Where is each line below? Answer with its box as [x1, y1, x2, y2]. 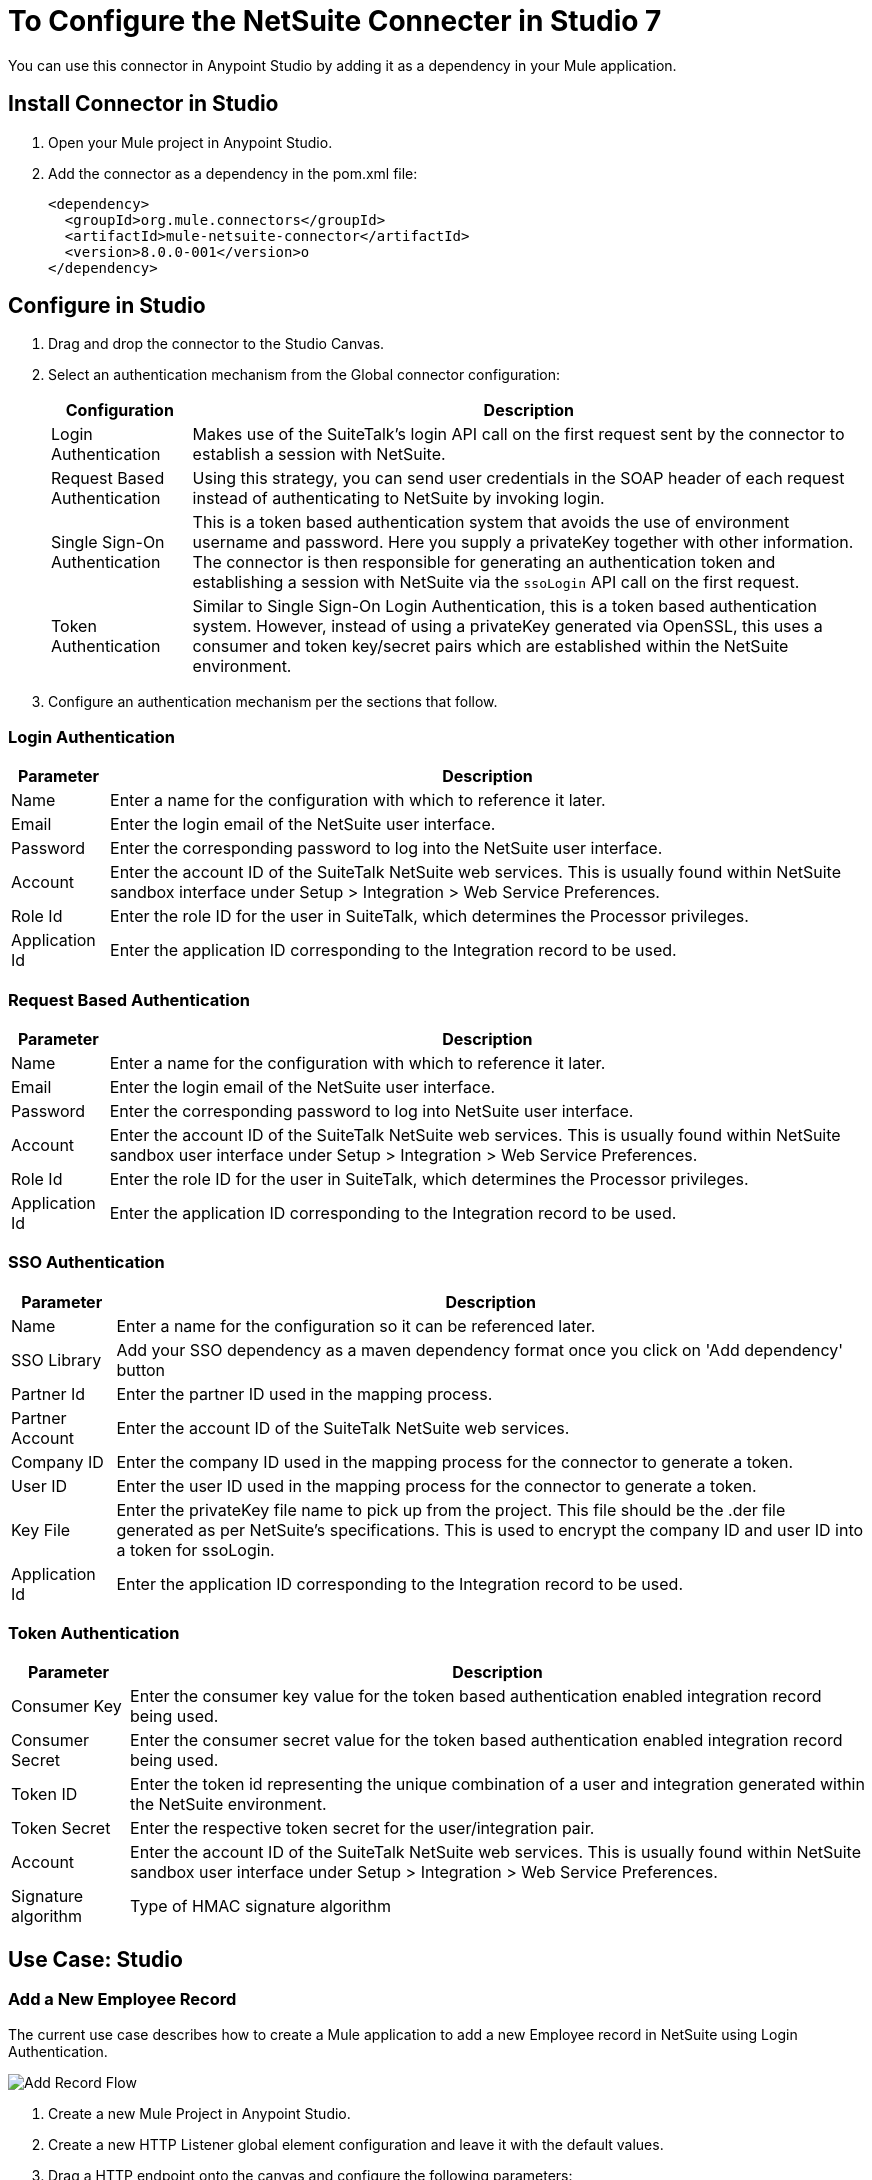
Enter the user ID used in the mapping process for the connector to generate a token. [116, 1475, 757, 1496]
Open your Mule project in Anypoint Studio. [48, 133, 333, 151]
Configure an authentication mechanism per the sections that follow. [48, 693, 498, 711]
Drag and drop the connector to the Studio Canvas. [48, 335, 385, 353]
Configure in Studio [8, 293, 206, 319]
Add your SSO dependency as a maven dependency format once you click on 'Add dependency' [116, 1339, 844, 1360]
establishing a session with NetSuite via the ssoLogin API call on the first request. [192, 572, 800, 593]
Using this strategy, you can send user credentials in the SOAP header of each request [192, 468, 845, 489]
